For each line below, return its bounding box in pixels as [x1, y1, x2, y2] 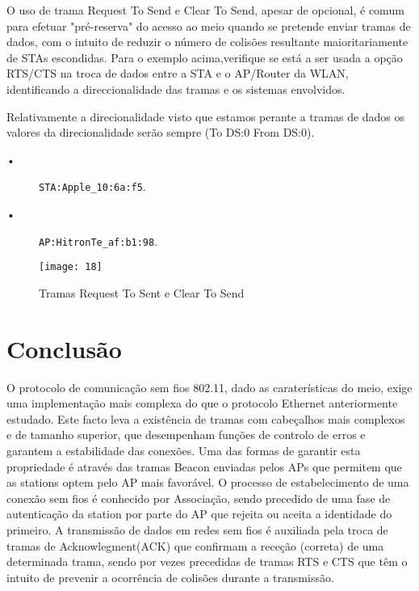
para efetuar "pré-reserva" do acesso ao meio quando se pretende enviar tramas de [6, 17, 411, 34]
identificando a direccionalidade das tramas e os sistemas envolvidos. [6, 80, 346, 97]
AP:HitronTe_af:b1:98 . [39, 232, 158, 249]
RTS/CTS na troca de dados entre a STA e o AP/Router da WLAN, [6, 65, 349, 82]
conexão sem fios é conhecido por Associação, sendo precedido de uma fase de [6, 489, 391, 506]
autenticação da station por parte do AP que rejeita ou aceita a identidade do [6, 505, 392, 522]
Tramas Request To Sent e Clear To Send [39, 284, 245, 301]
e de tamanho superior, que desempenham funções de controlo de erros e [6, 426, 366, 443]
